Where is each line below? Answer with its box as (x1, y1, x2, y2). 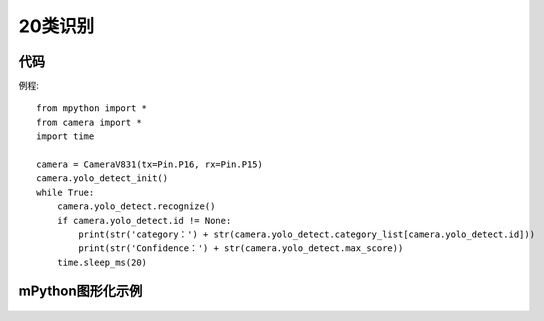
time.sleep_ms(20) (56, 256, 148, 268)
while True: (36, 186, 95, 198)
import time (36, 131, 95, 142)
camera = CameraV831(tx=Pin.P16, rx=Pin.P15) (36, 159, 264, 170)
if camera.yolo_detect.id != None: (56, 215, 232, 226)
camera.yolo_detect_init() (36, 173, 169, 184)
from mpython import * (36, 103, 148, 114)
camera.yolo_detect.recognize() (56, 201, 216, 212)
